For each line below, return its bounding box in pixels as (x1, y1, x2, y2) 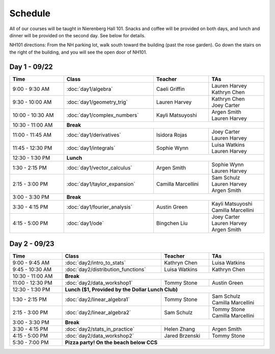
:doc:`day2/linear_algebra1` (65, 296, 130, 303)
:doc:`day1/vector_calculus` (66, 164, 132, 171)
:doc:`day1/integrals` (66, 144, 116, 151)
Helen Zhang (164, 325, 196, 333)
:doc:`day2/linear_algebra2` (65, 309, 131, 316)
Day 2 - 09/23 (9, 240, 54, 248)
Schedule (9, 8, 51, 19)
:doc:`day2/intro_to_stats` (65, 259, 126, 266)
